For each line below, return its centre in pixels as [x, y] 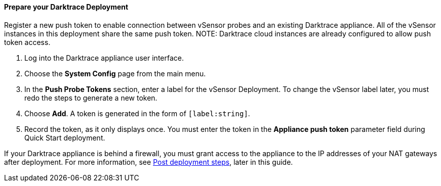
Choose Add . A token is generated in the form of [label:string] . [137, 113]
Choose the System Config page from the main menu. [115, 73]
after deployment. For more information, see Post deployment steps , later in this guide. [149, 162]
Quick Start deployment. [65, 137]
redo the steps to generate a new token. [91, 98]
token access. [27, 42]
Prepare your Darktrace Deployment [66, 7]
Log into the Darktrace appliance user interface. [104, 58]
